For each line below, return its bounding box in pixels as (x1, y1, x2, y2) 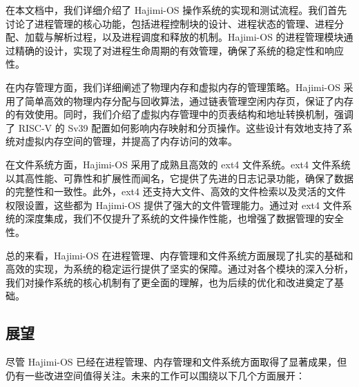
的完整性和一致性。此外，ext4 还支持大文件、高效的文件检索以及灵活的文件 (6, 184, 346, 199)
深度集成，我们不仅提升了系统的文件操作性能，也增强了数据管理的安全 (24, 211, 344, 226)
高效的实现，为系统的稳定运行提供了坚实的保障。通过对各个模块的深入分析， (6, 261, 353, 276)
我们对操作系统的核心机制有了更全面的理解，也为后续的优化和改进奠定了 (6, 275, 334, 289)
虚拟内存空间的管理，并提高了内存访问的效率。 (24, 134, 237, 148)
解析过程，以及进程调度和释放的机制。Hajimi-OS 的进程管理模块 (53, 30, 344, 44)
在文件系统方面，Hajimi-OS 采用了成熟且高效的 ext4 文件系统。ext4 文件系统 (6, 157, 351, 171)
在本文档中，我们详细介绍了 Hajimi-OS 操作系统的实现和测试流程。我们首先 (6, 3, 347, 17)
